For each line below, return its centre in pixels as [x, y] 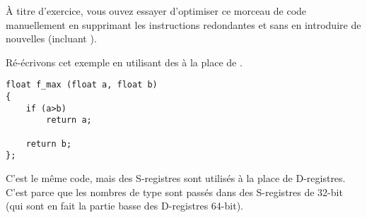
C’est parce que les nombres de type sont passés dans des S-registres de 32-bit [174, 192]
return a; [69, 120]
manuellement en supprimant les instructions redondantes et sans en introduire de [183, 24]
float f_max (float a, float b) [82, 85]
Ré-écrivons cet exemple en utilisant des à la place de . [124, 62]
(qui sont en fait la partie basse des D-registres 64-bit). [124, 206]
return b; [49, 144]
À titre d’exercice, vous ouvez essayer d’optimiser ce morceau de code [156, 11]
